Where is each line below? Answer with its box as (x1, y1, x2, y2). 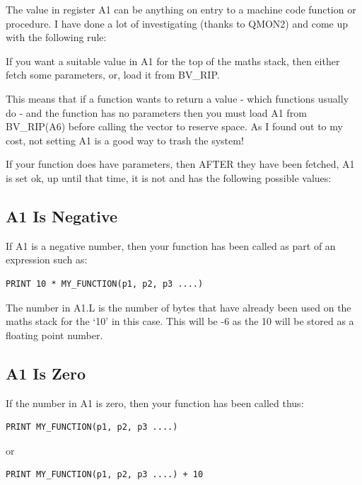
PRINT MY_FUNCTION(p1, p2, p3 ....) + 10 (6, 469, 204, 480)
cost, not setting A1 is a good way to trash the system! (6, 132, 244, 147)
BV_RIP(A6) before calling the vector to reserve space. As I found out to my (6, 119, 343, 134)
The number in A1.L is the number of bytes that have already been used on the (6, 299, 351, 314)
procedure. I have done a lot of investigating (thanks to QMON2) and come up (6, 16, 349, 30)
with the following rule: (6, 30, 107, 45)
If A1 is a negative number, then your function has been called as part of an (6, 238, 336, 253)
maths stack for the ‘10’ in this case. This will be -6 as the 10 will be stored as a (6, 314, 354, 329)
